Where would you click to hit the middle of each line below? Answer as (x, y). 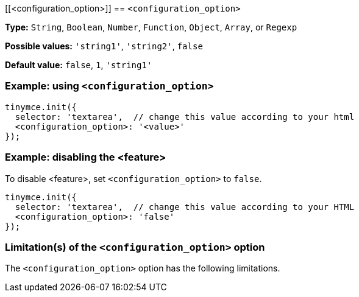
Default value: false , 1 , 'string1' (79, 65)
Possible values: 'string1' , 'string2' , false (104, 46)
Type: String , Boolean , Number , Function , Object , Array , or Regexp (151, 27)
